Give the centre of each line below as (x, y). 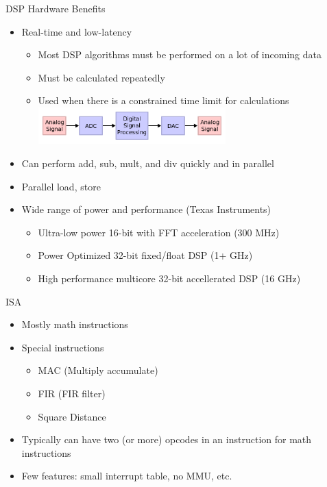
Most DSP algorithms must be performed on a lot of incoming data (180, 54)
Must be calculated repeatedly (101, 77)
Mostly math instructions (75, 324)
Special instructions (63, 347)
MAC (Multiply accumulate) (98, 370)
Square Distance (72, 416)
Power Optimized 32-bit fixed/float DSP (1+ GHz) (145, 255)
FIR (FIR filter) (72, 393)
